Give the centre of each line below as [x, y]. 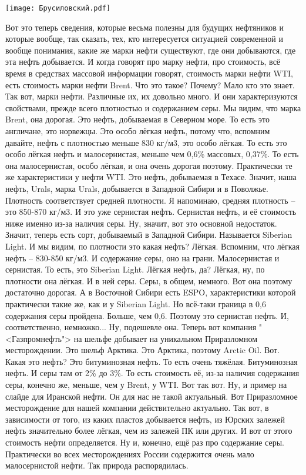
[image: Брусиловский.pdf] [58, 8]
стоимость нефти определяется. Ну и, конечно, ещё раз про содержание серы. [145, 442]
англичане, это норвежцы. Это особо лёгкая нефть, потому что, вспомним [138, 131]
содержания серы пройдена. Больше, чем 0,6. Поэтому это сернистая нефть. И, [147, 315]
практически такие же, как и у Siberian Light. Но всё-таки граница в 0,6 [136, 303]
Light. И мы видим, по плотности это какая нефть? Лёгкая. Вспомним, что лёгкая [152, 246]
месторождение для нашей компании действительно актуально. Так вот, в [137, 408]
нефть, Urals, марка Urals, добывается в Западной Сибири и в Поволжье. [137, 188]
